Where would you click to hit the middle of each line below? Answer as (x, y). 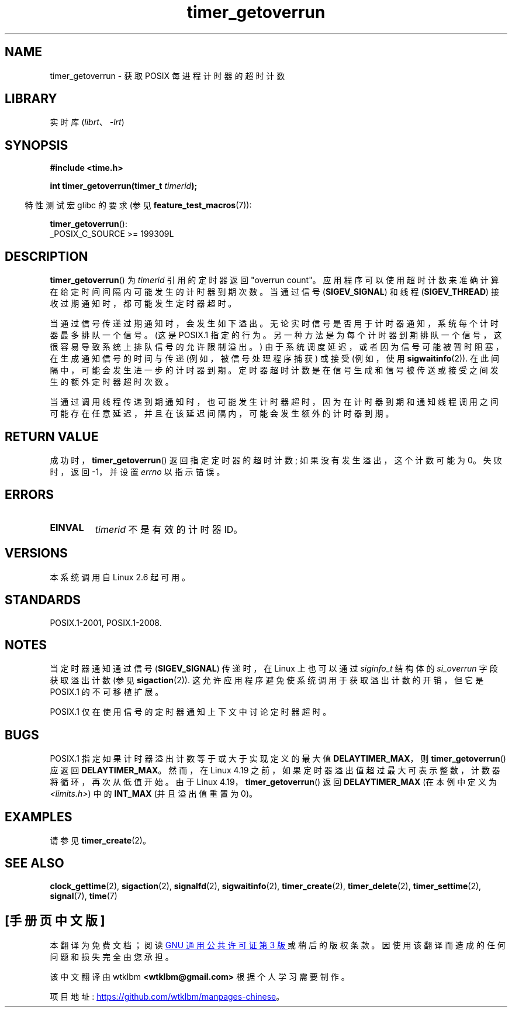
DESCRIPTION (46, 256)
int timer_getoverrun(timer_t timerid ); (124, 186)
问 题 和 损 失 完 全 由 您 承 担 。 (112, 956)
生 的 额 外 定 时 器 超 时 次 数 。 (112, 382)
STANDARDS (43, 600)
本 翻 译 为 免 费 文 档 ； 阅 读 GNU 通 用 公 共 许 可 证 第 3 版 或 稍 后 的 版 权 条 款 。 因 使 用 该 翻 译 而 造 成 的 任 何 (278, 945)
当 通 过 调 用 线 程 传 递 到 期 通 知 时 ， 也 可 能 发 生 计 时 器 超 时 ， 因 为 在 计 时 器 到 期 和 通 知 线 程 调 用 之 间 (274, 402)
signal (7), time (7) (84, 896)
